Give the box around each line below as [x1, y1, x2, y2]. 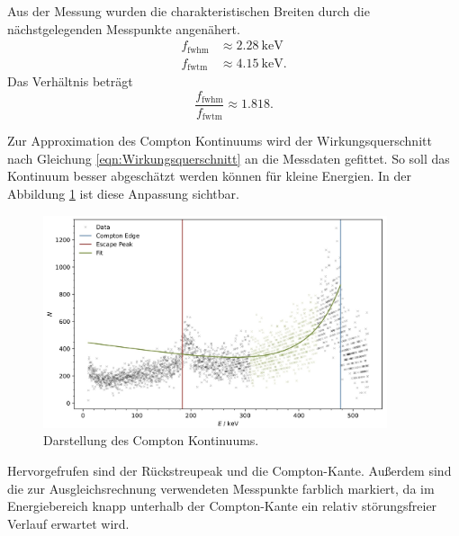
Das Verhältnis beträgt [7, 72, 133, 91]
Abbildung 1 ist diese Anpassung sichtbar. [7, 184, 239, 203]
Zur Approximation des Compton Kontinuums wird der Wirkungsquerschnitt [7, 131, 432, 150]
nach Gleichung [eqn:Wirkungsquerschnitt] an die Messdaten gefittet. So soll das [7, 148, 450, 167]
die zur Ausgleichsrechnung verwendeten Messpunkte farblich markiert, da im [7, 478, 435, 497]
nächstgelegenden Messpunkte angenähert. [7, 19, 240, 38]
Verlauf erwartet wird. [7, 514, 130, 532]
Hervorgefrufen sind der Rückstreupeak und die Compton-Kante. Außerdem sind [7, 460, 452, 479]
